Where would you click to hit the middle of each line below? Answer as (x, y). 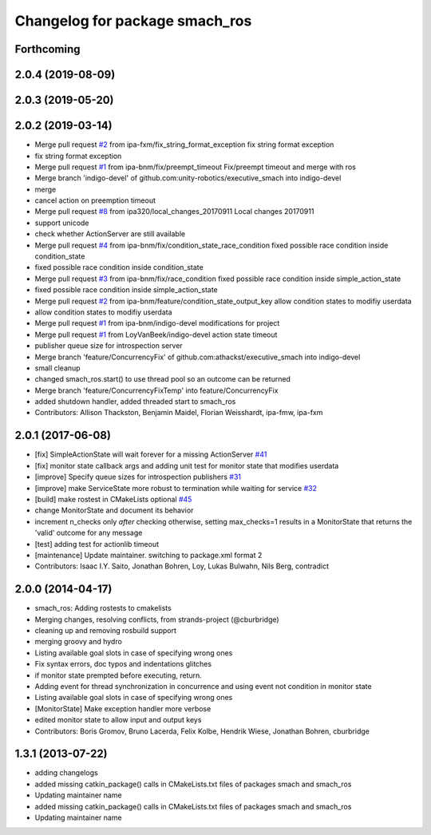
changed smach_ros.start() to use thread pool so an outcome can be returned (163, 379)
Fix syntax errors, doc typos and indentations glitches (123, 664)
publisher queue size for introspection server (109, 346)
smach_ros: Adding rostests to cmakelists (103, 608)
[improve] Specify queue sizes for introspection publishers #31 (138, 477)
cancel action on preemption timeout (95, 200)
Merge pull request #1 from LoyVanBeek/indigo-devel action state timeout (156, 334)
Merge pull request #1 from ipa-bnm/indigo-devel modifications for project (157, 323)
